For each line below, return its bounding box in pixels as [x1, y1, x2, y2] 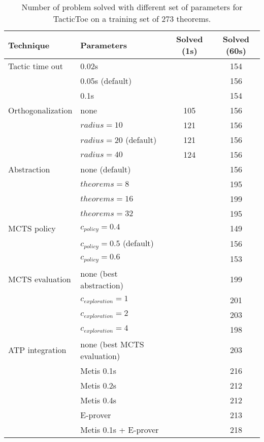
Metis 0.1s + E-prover [80, 423, 159, 435]
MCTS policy [8, 222, 56, 234]
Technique [8, 39, 50, 51]
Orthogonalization [8, 104, 73, 116]
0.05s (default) [80, 75, 132, 86]
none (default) [80, 163, 131, 175]
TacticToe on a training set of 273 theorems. [53, 13, 211, 24]
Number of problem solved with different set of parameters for [21, 1, 243, 13]
